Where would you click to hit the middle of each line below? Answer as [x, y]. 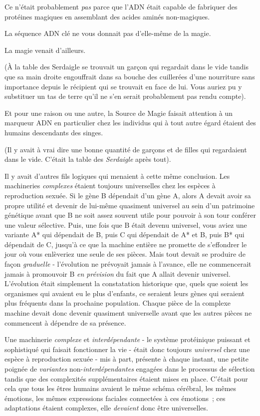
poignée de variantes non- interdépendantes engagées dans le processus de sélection [130, 369]
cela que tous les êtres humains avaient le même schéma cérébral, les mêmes [121, 388]
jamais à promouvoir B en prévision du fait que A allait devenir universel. [118, 273]
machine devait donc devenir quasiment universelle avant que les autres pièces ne [128, 313]
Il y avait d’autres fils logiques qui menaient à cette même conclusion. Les [117, 176]
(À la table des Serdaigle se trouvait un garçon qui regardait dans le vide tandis [127, 67]
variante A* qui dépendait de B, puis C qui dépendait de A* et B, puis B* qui [125, 234]
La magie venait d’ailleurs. [45, 50]
